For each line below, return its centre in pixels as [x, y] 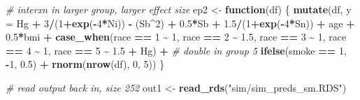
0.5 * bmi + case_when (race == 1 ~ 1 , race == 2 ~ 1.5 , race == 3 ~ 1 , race [176, 37]
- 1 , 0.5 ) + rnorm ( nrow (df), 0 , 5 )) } [85, 64]
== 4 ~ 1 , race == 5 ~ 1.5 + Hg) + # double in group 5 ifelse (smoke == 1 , [176, 50]
